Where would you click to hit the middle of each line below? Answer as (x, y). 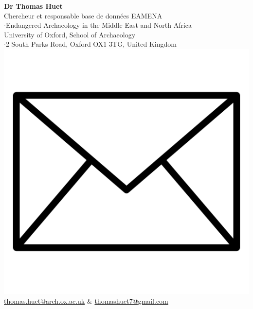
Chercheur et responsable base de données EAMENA (83, 15)
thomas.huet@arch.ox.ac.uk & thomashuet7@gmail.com (86, 300)
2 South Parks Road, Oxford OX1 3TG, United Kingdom (91, 44)
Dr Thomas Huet (33, 6)
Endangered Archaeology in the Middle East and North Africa (99, 25)
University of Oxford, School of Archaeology (70, 34)
